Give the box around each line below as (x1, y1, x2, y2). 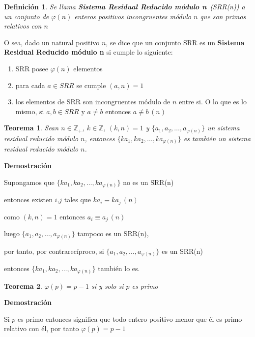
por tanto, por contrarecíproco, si (4, 245, 104, 256)
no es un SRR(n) (123, 177, 174, 187)
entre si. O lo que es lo (179, 96, 247, 107)
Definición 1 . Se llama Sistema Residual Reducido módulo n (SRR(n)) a (4, 1, 245, 11)
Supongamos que (4, 177, 55, 187)
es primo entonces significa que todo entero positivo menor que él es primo (18, 313, 242, 324)
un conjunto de (4, 11, 49, 21)
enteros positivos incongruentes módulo (74, 11, 191, 21)
